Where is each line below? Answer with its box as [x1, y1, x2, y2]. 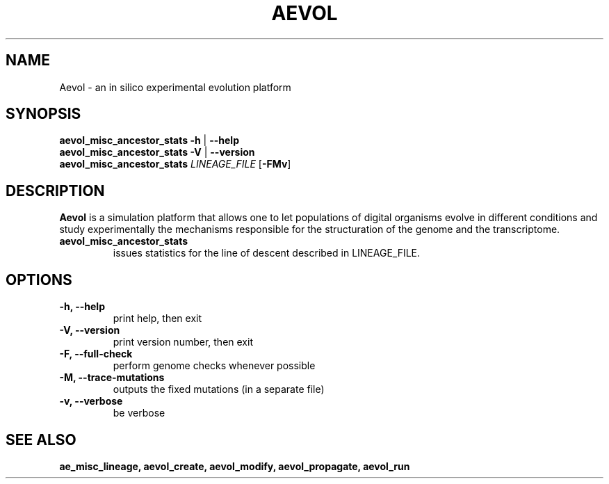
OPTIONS [6, 271, 72, 289]
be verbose [113, 407, 165, 419]
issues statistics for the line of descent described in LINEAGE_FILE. [113, 247, 421, 259]
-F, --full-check [59, 348, 133, 360]
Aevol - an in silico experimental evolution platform [59, 81, 291, 93]
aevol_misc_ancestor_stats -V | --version [59, 146, 255, 159]
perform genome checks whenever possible [113, 360, 316, 372]
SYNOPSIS [6, 105, 81, 123]
